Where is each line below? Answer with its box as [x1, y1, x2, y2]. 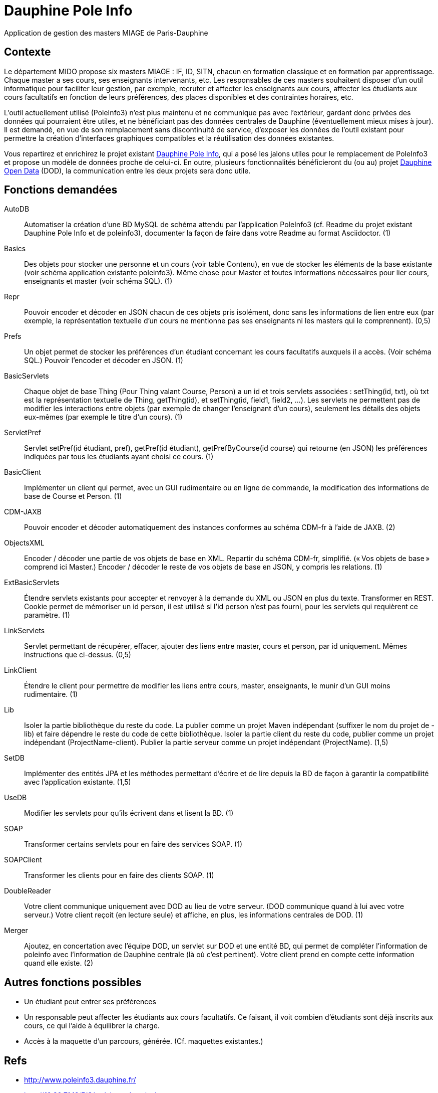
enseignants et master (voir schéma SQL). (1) [24, 277, 173, 286]
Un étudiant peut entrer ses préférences [24, 997, 156, 1006]
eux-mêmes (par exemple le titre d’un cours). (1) [24, 413, 183, 422]
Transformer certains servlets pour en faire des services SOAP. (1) [24, 840, 243, 849]
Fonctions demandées [4, 184, 118, 197]
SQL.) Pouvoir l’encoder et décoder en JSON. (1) [24, 356, 183, 365]
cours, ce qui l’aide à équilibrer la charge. [24, 1021, 160, 1030]
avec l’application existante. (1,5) [24, 778, 131, 787]
